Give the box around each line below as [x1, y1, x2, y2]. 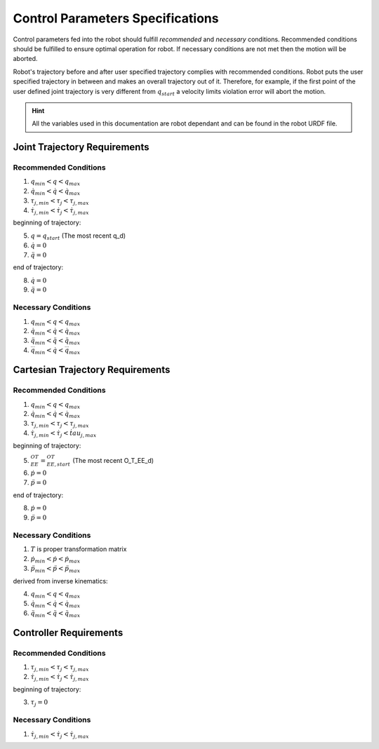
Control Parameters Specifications [13, 11, 219, 26]
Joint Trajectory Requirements [13, 141, 149, 154]
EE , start [46, 461, 70, 468]
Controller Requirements [13, 626, 124, 638]
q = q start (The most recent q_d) [30, 231, 126, 241]
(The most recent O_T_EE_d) [72, 456, 154, 464]
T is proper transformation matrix [30, 545, 127, 553]
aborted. [13, 55, 38, 63]
